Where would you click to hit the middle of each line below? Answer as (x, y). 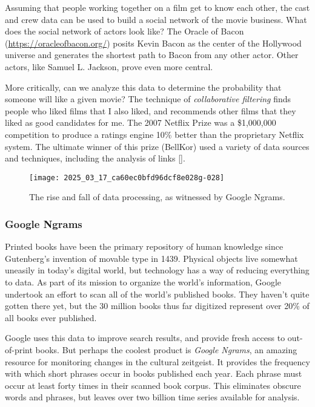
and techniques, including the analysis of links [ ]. (95, 158)
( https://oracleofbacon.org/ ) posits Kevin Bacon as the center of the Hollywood (153, 43)
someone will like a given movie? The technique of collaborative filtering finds (148, 99)
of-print (19, 349)
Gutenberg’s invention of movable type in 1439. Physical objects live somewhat (151, 258)
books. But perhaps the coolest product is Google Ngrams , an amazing (166, 349)
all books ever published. (51, 317)
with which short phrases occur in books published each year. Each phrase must (154, 373)
